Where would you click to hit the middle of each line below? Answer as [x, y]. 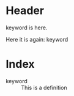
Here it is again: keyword [37, 39]
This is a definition [44, 87]
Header [25, 11]
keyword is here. [27, 28]
